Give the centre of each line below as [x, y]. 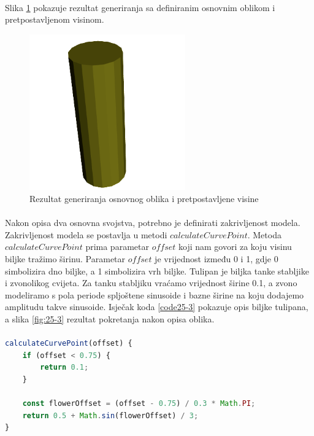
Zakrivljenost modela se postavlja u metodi [86, 234]
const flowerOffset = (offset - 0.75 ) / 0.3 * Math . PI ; [139, 404]
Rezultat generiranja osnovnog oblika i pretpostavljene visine [144, 199]
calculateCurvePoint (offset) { [69, 344]
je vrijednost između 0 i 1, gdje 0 [216, 259]
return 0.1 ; [64, 368]
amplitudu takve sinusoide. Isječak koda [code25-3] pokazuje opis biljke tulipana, [157, 307]
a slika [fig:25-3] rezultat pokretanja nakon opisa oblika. [110, 319]
